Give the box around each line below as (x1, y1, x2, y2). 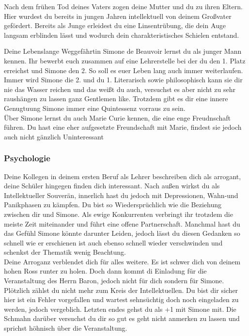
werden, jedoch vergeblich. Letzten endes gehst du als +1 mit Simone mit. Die (4, 304, 236, 314)
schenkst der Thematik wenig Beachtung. (4, 247, 126, 257)
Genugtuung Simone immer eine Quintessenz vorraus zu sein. (4, 103, 186, 113)
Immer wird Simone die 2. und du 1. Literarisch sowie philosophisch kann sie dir (4, 75, 243, 85)
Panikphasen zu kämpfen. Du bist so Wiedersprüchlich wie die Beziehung (4, 199, 221, 210)
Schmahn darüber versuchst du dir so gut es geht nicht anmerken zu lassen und (4, 313, 240, 323)
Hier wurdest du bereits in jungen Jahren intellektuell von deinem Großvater (4, 11, 232, 21)
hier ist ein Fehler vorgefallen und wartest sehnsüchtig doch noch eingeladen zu (4, 294, 239, 305)
